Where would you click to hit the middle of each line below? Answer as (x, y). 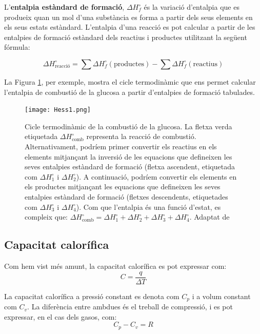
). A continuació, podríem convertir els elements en (156, 176)
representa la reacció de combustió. (141, 136)
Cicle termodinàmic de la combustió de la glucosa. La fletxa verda (128, 126)
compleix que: (46, 217)
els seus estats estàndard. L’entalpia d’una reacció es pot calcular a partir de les (130, 27)
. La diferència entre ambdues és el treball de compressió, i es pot (130, 307)
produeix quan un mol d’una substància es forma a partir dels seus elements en (128, 17)
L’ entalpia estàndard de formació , (64, 7)
